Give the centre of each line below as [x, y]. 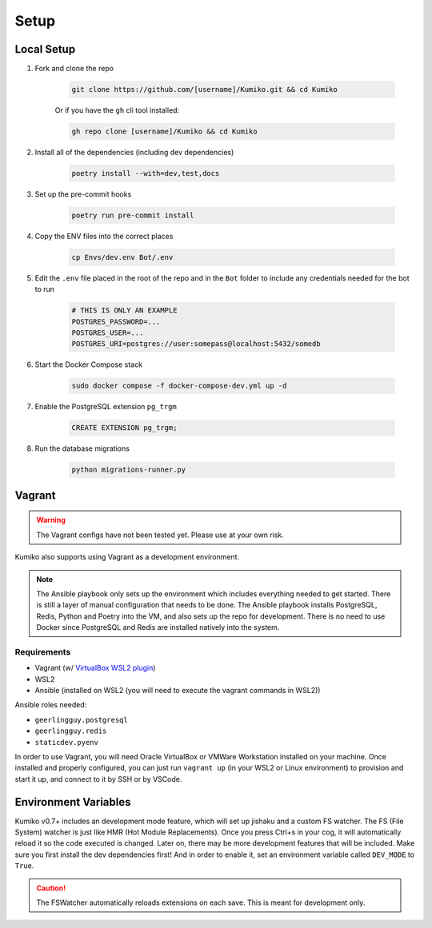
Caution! [51, 888]
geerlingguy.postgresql [81, 720]
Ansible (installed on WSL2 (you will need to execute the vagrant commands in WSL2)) [178, 691]
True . [24, 866]
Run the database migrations [82, 448]
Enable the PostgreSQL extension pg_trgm [106, 407]
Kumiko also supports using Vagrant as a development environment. [127, 557]
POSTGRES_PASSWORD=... [116, 321]
